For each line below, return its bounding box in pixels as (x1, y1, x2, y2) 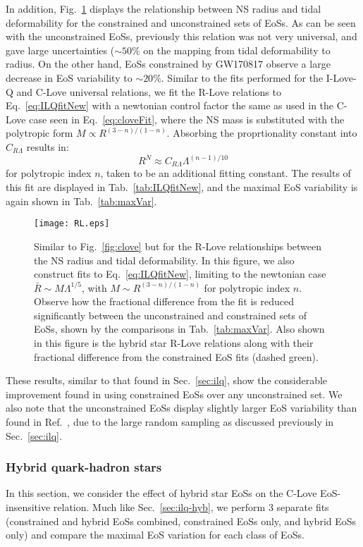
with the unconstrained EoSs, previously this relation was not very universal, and (6, 29, 357, 44)
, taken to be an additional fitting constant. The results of (100, 166, 351, 180)
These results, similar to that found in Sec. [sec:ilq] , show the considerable (6, 373, 328, 388)
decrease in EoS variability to (6, 70, 133, 85)
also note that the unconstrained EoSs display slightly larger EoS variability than (6, 400, 357, 415)
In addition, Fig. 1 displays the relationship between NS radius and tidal (6, 1, 321, 16)
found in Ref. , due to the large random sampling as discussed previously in (6, 414, 334, 429)
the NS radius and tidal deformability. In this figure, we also (34, 252, 295, 267)
